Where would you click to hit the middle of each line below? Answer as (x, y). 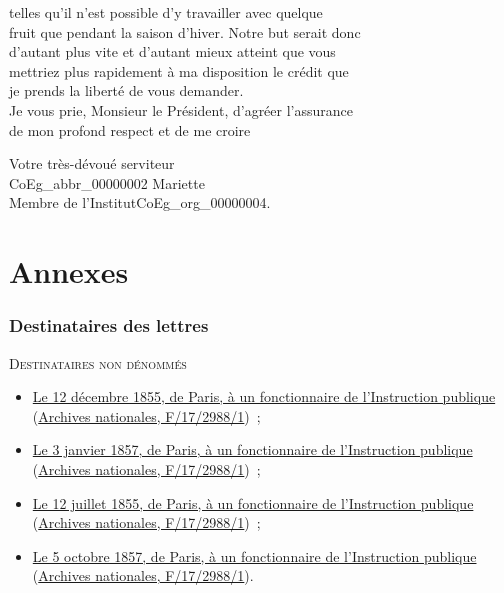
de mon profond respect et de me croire (130, 129)
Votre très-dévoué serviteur (92, 163)
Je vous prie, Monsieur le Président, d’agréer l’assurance (181, 109)
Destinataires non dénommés (98, 362)
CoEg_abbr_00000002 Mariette (107, 182)
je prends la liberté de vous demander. (126, 90)
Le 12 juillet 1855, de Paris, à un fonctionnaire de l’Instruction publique (253, 502)
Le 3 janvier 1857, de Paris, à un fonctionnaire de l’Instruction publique (252, 449)
